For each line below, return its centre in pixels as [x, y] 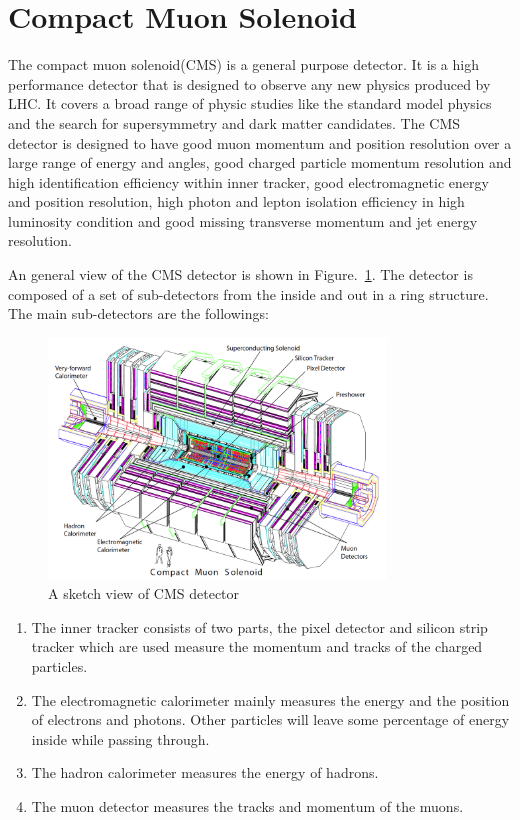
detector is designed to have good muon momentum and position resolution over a [260, 142]
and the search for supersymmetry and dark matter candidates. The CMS [234, 122]
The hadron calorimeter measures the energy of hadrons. [205, 772]
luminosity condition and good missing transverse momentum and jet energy [243, 220]
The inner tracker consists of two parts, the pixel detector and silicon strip [259, 626]
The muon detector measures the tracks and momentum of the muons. [247, 805]
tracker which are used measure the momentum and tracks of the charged [257, 646]
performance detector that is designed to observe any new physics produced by [249, 83]
